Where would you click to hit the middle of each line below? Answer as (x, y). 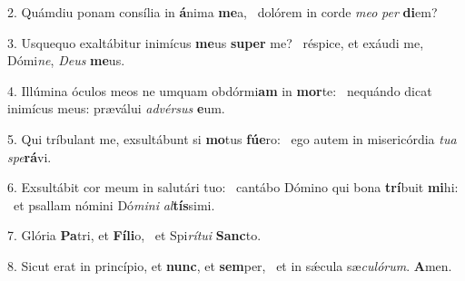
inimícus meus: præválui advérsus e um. (116, 108)
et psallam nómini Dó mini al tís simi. (114, 204)
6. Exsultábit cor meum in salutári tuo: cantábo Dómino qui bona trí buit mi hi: (233, 187)
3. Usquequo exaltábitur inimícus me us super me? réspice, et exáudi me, (216, 42)
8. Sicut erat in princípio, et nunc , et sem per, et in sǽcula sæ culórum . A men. (230, 265)
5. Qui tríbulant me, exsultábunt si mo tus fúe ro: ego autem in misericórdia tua (232, 138)
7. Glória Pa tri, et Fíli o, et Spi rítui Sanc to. (134, 235)
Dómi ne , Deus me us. (66, 60)
